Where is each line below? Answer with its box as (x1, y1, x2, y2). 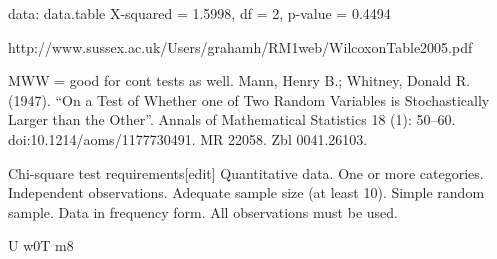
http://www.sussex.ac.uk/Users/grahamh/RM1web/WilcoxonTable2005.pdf (8, 36, 473, 57)
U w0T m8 (8, 235, 74, 256)
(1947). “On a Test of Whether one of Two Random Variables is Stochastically (8, 89, 490, 110)
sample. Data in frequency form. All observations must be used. (8, 201, 398, 222)
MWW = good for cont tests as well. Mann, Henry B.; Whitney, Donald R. (8, 70, 471, 91)
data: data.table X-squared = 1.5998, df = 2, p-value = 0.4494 (8, 3, 391, 23)
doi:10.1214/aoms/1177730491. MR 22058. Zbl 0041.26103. (8, 128, 368, 149)
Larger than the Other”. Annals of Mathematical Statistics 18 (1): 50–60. (8, 109, 456, 130)
